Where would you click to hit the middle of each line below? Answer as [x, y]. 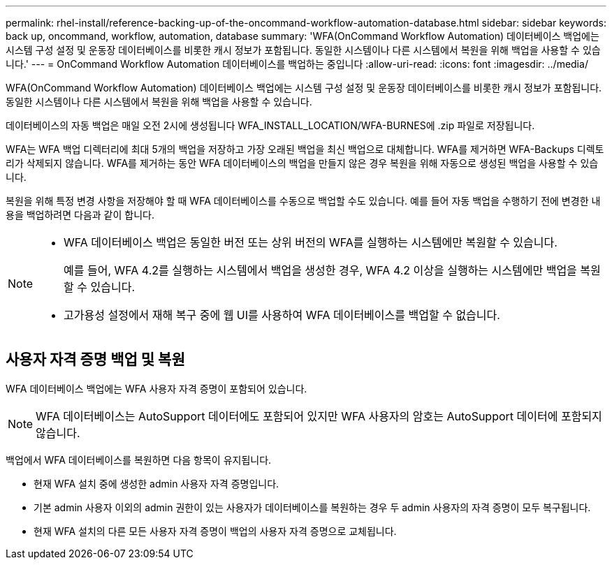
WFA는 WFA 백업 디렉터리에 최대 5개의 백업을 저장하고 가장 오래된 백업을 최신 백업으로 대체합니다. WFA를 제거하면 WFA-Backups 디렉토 [305, 149]
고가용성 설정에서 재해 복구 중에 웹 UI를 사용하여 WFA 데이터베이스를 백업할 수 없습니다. [282, 315]
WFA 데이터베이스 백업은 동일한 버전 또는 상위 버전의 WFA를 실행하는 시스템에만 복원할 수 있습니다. [311, 242]
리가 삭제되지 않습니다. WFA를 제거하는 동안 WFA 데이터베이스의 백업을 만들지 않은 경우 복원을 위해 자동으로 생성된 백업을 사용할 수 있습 [302, 163]
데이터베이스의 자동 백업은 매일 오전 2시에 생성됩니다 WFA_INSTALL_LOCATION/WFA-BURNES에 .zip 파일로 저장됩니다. [270, 125]
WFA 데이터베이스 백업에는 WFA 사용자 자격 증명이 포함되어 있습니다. [156, 388]
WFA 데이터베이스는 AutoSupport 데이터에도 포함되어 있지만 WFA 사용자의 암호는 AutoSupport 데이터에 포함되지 [319, 416]
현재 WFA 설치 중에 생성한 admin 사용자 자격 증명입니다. [156, 483]
